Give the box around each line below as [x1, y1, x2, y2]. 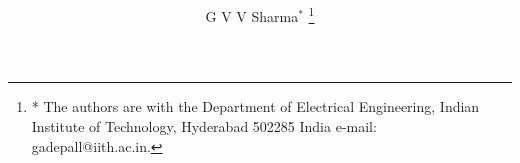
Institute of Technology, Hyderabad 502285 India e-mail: [31, 116, 377, 137]
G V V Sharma [205, 5, 299, 26]
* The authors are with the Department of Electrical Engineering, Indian [31, 96, 480, 117]
